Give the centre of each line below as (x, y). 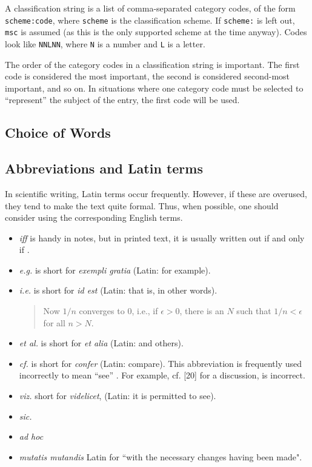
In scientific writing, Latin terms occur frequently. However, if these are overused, (156, 193)
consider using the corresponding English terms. (94, 217)
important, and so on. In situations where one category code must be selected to (154, 88)
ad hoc (31, 436)
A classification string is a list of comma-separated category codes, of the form (150, 8)
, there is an (202, 311)
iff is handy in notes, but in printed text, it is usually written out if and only (162, 237)
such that (254, 311)
